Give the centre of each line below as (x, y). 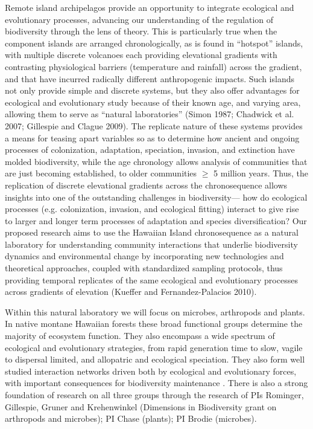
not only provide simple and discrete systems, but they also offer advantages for (152, 90)
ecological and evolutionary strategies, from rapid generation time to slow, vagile (154, 347)
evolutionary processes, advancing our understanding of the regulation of (139, 19)
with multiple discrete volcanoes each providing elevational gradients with (141, 55)
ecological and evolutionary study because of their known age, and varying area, (153, 102)
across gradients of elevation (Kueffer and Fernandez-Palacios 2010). (131, 292)
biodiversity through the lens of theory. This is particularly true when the (141, 31)
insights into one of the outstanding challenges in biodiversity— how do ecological (156, 197)
